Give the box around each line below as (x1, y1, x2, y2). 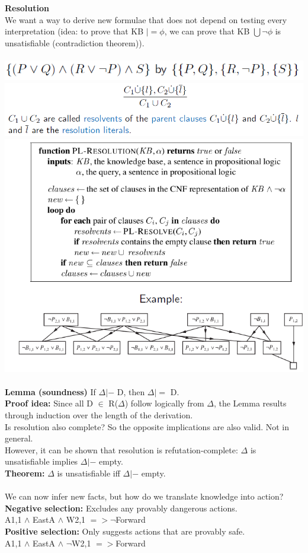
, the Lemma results (213, 397, 287, 409)
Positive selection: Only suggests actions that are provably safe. (5, 525, 245, 537)
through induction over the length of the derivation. (5, 408, 193, 421)
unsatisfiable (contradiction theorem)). (5, 36, 145, 49)
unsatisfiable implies (5, 455, 78, 468)
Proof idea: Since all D (5, 397, 93, 409)
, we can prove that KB (164, 25, 250, 37)
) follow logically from (124, 397, 204, 409)
